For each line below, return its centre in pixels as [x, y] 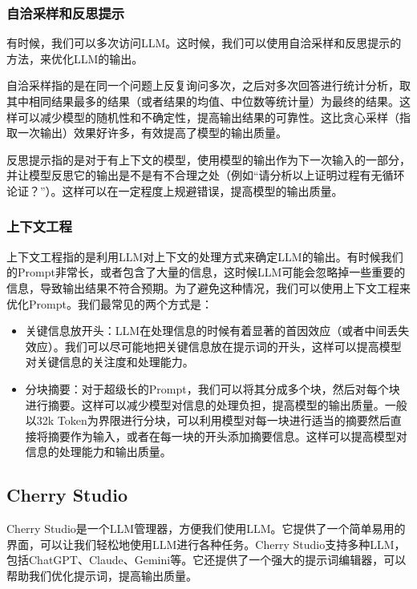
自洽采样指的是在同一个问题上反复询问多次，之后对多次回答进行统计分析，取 [208, 85]
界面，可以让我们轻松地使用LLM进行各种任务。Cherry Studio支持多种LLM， [206, 544]
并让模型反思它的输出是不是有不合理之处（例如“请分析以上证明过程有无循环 [206, 175]
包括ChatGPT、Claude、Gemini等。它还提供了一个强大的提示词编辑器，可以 [206, 560]
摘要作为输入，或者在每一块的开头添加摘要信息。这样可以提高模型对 [227, 436]
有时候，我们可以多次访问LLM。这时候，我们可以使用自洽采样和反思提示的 [204, 43]
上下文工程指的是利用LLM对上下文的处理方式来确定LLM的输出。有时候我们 [205, 256]
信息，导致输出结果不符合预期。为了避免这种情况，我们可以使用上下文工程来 [208, 287]
